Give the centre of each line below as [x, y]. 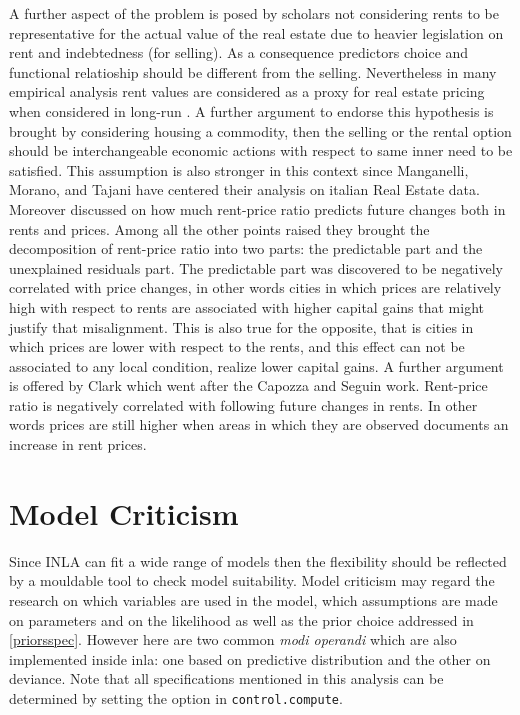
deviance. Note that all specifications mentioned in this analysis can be [226, 678]
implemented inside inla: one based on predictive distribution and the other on [250, 658]
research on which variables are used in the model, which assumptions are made [253, 599]
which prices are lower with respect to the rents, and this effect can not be [237, 346]
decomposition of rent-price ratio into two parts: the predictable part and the [246, 248]
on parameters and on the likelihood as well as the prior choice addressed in [241, 619]
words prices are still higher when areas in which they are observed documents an [259, 424]
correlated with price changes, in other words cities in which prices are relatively [255, 287]
